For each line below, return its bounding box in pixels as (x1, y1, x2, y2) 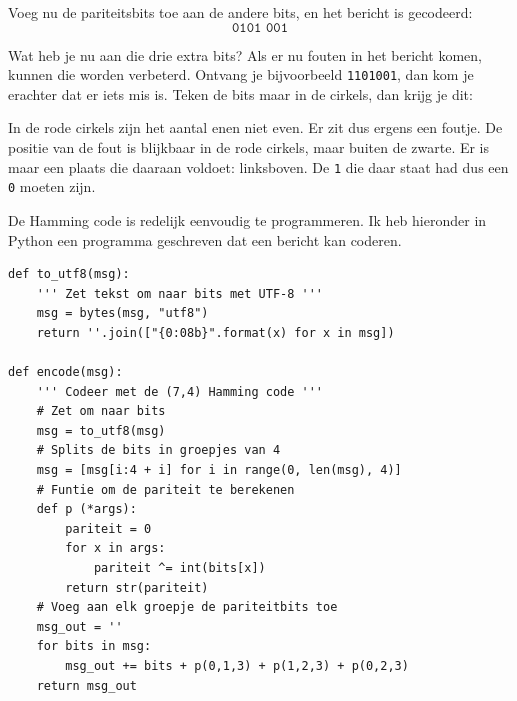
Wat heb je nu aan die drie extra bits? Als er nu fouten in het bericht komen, (8, 44, 482, 65)
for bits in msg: (36, 639, 152, 654)
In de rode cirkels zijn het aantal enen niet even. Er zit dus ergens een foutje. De (8, 117, 503, 138)
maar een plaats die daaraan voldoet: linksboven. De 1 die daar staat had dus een (8, 156, 509, 177)
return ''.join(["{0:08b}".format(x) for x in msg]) (36, 325, 395, 340)
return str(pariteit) (65, 580, 209, 595)
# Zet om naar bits (36, 404, 166, 419)
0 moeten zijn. (8, 176, 96, 197)
